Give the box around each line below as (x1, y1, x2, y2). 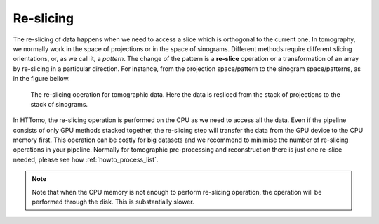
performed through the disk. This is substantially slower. (32, 197, 194, 206)
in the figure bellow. (13, 74, 70, 83)
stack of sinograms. (30, 100, 88, 108)
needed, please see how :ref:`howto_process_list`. (13, 155, 159, 164)
